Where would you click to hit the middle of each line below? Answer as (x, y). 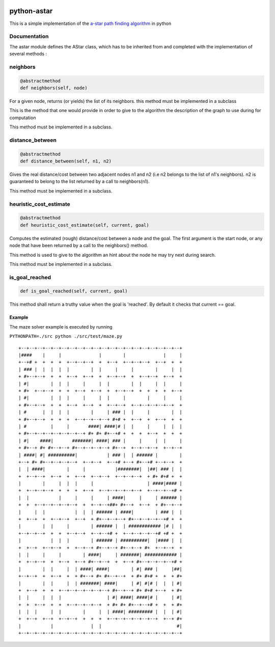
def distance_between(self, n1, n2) (66, 161)
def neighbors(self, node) (54, 88)
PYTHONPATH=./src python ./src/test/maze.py (66, 336)
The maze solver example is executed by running (61, 327)
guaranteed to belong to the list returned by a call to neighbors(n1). (79, 181)
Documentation (29, 37)
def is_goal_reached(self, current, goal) (74, 291)
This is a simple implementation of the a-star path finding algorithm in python (90, 23)
